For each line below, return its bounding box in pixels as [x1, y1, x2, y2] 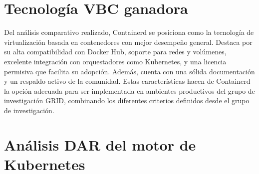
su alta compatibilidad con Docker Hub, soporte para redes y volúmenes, [4, 46, 227, 57]
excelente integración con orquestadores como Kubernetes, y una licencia [4, 56, 227, 66]
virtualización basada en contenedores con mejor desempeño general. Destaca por [4, 36, 253, 47]
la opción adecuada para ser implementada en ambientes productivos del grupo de [4, 85, 255, 96]
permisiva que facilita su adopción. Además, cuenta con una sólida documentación [4, 66, 255, 76]
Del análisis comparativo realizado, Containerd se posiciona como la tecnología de [4, 27, 254, 37]
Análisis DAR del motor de [4, 134, 196, 155]
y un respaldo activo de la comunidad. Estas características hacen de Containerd [4, 76, 251, 86]
